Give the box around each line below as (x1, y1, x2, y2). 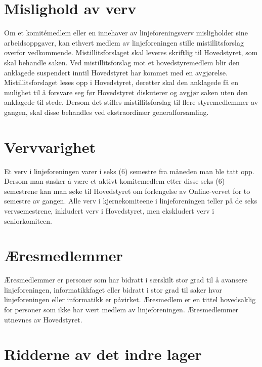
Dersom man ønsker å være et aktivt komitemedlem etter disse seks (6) (4, 176, 225, 186)
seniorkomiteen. (4, 215, 53, 226)
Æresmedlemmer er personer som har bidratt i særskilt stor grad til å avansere (4, 274, 248, 285)
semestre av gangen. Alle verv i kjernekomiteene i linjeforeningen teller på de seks (4, 195, 257, 206)
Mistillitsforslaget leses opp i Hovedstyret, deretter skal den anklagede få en (4, 77, 239, 88)
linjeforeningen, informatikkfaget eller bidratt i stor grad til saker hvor (4, 284, 223, 295)
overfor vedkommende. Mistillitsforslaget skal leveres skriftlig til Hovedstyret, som (4, 47, 258, 58)
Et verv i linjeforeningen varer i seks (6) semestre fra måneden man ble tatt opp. (4, 166, 254, 176)
